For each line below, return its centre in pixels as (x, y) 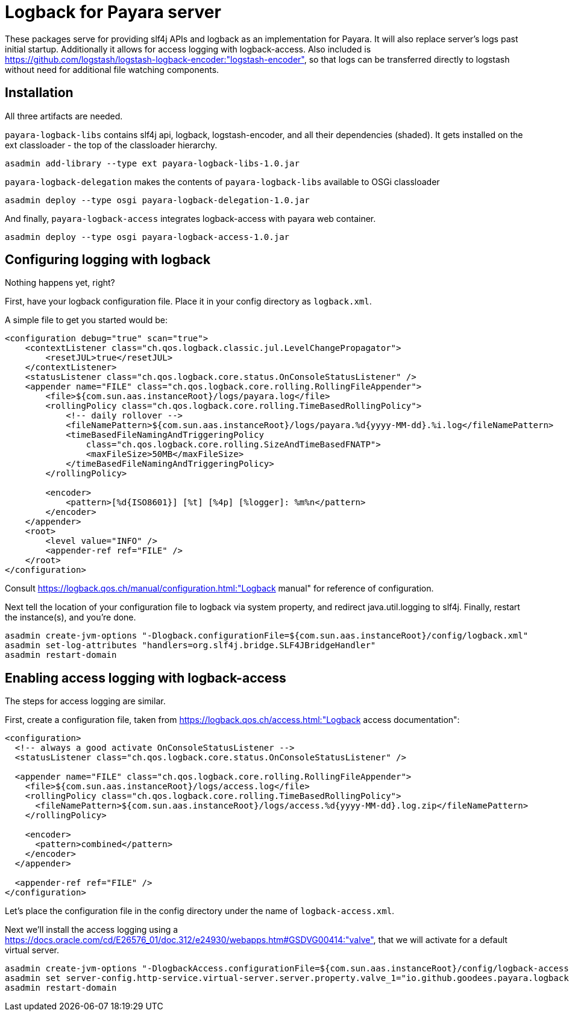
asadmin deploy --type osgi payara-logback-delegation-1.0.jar (157, 200)
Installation (39, 93)
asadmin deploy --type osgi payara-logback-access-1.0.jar (147, 237)
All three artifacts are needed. (64, 116)
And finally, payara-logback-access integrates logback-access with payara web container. (190, 218)
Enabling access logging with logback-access (146, 678)
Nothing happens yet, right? (60, 283)
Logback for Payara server (113, 12)
